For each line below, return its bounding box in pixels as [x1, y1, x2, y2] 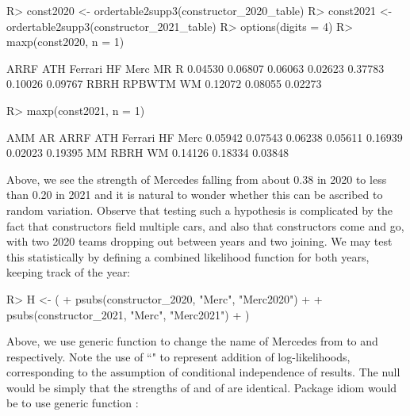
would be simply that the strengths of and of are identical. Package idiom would [6, 379, 397, 395]
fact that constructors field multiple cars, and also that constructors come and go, [6, 217, 404, 234]
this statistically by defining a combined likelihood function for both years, [6, 248, 370, 265]
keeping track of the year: [6, 264, 131, 281]
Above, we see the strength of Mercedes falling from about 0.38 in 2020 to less [6, 170, 387, 187]
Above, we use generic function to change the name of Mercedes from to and [6, 333, 378, 349]
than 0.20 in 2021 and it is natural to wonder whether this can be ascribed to [6, 186, 383, 203]
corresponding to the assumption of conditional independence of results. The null [6, 364, 400, 380]
